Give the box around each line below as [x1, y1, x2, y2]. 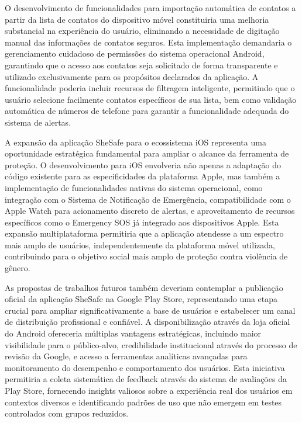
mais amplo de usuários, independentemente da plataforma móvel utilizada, [5, 238, 275, 251]
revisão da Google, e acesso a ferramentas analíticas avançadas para [5, 350, 248, 362]
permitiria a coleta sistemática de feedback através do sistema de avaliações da [5, 373, 287, 385]
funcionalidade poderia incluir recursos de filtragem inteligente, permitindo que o [5, 82, 295, 94]
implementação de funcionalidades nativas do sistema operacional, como [5, 181, 263, 193]
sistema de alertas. [5, 116, 71, 128]
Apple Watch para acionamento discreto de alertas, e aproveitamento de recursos [5, 204, 295, 217]
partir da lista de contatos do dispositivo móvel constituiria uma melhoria [5, 13, 269, 25]
